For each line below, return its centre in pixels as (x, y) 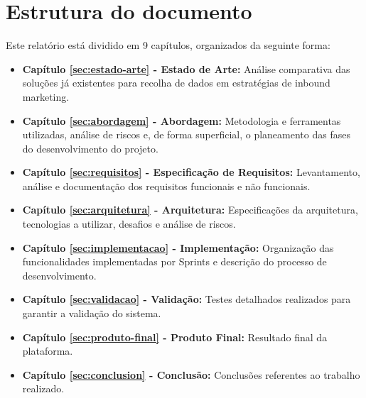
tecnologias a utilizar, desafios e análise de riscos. (129, 224)
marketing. (46, 96)
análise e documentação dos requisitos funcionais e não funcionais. (166, 186)
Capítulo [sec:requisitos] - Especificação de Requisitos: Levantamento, (191, 172)
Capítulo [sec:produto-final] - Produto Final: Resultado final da (175, 337)
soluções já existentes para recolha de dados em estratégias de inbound (176, 83)
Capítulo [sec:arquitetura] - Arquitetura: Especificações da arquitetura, (190, 210)
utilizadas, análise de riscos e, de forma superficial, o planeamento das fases (186, 134)
